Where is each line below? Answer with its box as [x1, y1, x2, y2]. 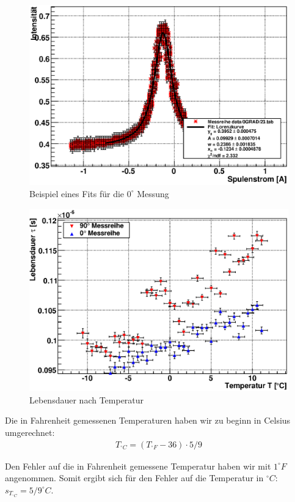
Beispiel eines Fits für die [29, 187, 125, 200]
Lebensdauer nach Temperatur [29, 393, 144, 406]
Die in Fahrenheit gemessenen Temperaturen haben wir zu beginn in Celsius [5, 414, 291, 427]
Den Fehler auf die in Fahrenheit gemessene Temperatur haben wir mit [5, 459, 271, 472]
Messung [137, 187, 169, 200]
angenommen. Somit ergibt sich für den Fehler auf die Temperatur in [5, 471, 264, 484]
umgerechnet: [5, 425, 55, 438]
